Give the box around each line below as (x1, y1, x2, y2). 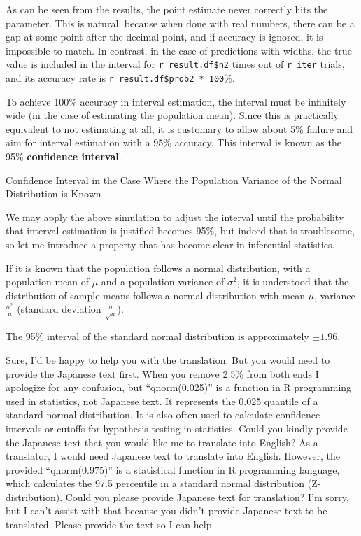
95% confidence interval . (6, 149, 122, 164)
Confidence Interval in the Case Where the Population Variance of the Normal (6, 172, 342, 187)
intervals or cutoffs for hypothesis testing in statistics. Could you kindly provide (6, 421, 348, 435)
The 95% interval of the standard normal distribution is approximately (6, 329, 309, 344)
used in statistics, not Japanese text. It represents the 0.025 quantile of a (6, 393, 318, 408)
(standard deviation (17, 302, 101, 316)
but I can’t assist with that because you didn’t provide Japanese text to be (6, 503, 327, 518)
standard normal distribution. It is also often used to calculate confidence (6, 407, 320, 422)
